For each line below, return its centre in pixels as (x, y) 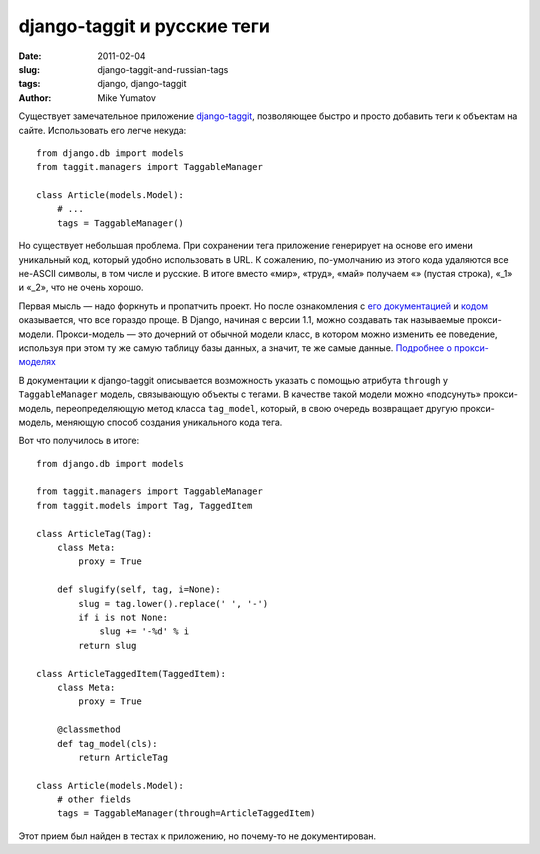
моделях (37, 362)
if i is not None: (123, 617)
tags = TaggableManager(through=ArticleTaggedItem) (186, 813)
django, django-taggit (142, 84)
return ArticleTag (123, 757)
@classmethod (88, 729)
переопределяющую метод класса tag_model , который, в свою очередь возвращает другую (257, 408)
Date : (30, 56)
